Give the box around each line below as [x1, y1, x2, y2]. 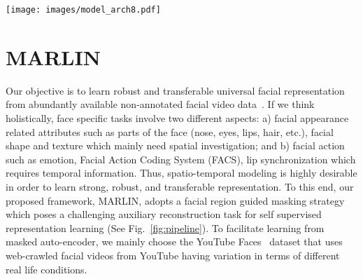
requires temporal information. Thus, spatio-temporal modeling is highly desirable [6, 165, 357, 180]
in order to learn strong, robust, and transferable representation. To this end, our [6, 179, 354, 193]
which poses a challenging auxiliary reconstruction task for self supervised [6, 207, 322, 222]
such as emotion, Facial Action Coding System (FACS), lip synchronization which [6, 151, 356, 166]
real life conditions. [6, 261, 87, 276]
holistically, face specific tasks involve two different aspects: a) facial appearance [6, 110, 349, 125]
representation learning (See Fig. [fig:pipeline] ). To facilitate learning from [6, 220, 325, 235]
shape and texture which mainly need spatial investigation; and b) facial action [6, 138, 345, 153]
